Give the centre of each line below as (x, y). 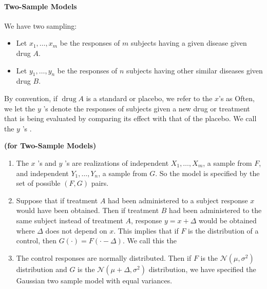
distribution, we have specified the (202, 269)
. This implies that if (146, 230)
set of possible (38, 183)
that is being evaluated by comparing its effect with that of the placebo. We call (130, 118)
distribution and (42, 269)
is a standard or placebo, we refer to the (149, 98)
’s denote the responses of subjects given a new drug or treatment (147, 108)
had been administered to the (215, 210)
